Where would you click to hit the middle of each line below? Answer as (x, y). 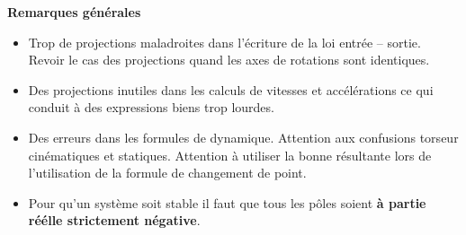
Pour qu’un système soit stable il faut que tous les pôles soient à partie (227, 202)
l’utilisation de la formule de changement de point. (167, 173)
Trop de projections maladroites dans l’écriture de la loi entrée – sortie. (224, 42)
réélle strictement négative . (114, 220)
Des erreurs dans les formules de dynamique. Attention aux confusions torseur (243, 137)
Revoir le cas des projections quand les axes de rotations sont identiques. (229, 60)
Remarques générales (74, 12)
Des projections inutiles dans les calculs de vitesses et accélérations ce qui (231, 89)
